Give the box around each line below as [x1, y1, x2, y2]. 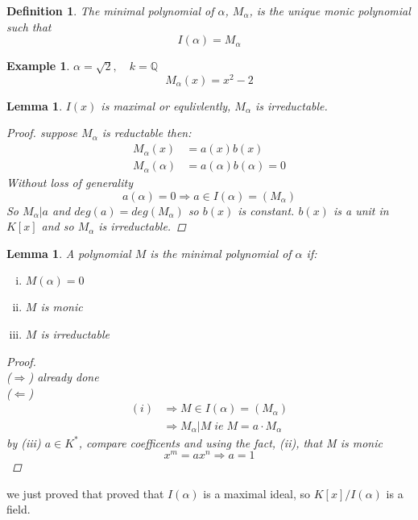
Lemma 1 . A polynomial [6, 244, 131, 261]
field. [6, 501, 31, 518]
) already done [28, 368, 99, 385]
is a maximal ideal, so [203, 485, 311, 501]
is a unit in [333, 202, 389, 218]
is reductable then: [101, 124, 192, 141]
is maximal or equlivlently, [101, 97, 231, 114]
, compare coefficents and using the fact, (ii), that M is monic [78, 434, 383, 451]
